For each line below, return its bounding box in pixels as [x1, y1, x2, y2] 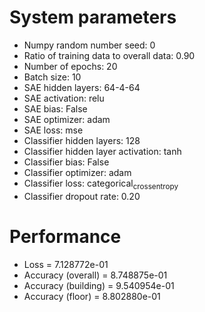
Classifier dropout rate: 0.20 [23, 190, 141, 202]
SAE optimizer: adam [23, 113, 111, 125]
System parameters [9, 6, 177, 29]
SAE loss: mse [23, 124, 84, 136]
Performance [9, 225, 122, 248]
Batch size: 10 [23, 71, 82, 83]
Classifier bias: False [23, 156, 110, 168]
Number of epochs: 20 [23, 60, 118, 72]
